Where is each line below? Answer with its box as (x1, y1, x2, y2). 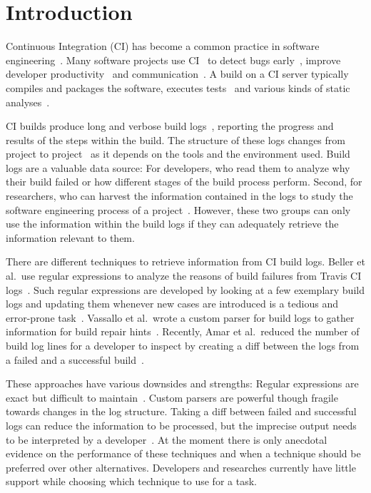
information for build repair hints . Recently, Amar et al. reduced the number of (6, 324, 360, 339)
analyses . (6, 94, 50, 109)
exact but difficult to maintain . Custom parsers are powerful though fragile (6, 390, 338, 405)
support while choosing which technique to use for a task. (6, 474, 257, 489)
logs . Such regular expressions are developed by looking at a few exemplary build (6, 282, 365, 297)
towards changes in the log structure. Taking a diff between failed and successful (6, 404, 357, 419)
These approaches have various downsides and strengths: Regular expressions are (6, 376, 359, 391)
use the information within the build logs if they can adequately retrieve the (6, 216, 339, 231)
